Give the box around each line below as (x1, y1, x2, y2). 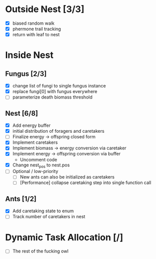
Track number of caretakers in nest (12, 214, 85, 220)
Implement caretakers (12, 139, 58, 145)
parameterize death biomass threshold (12, 94, 93, 100)
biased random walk (12, 20, 55, 26)
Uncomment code (20, 156, 58, 162)
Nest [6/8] (5, 109, 39, 118)
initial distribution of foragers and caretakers (12, 128, 104, 134)
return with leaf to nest (12, 32, 60, 38)
